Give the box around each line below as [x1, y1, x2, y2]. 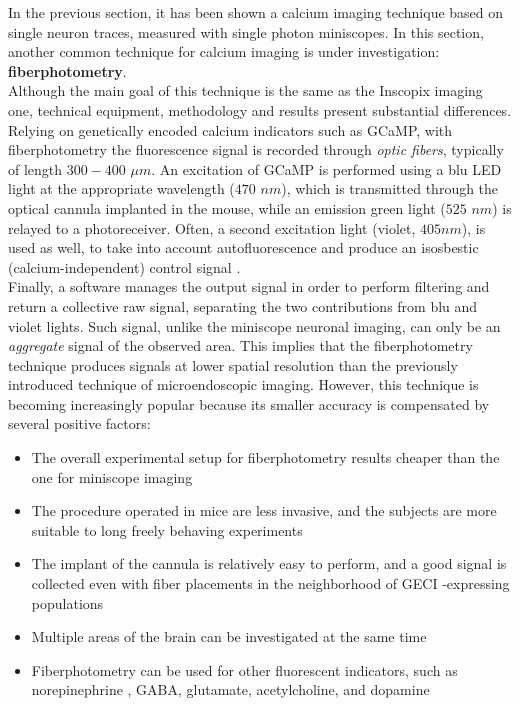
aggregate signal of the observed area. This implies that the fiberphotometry [8, 335, 473, 356]
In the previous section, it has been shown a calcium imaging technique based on [8, 2, 504, 22]
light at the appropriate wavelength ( [8, 178, 235, 199]
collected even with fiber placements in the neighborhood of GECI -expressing [31, 573, 510, 594]
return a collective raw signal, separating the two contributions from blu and [8, 295, 478, 316]
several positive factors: [8, 413, 151, 434]
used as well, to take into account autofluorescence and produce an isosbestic [8, 237, 479, 258]
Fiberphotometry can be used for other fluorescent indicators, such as [31, 659, 458, 680]
